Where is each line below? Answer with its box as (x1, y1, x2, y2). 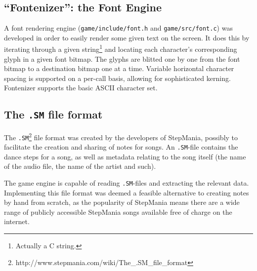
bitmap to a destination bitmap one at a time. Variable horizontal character (4, 63, 234, 74)
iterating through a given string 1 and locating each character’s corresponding (4, 42, 237, 54)
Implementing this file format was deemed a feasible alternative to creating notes (4, 187, 249, 197)
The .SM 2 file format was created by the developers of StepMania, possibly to (4, 130, 238, 142)
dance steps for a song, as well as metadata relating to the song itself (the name (4, 151, 246, 161)
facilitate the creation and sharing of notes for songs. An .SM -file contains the (4, 142, 238, 152)
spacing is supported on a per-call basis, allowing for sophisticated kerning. (4, 73, 231, 83)
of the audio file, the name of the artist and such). (4, 161, 156, 171)
